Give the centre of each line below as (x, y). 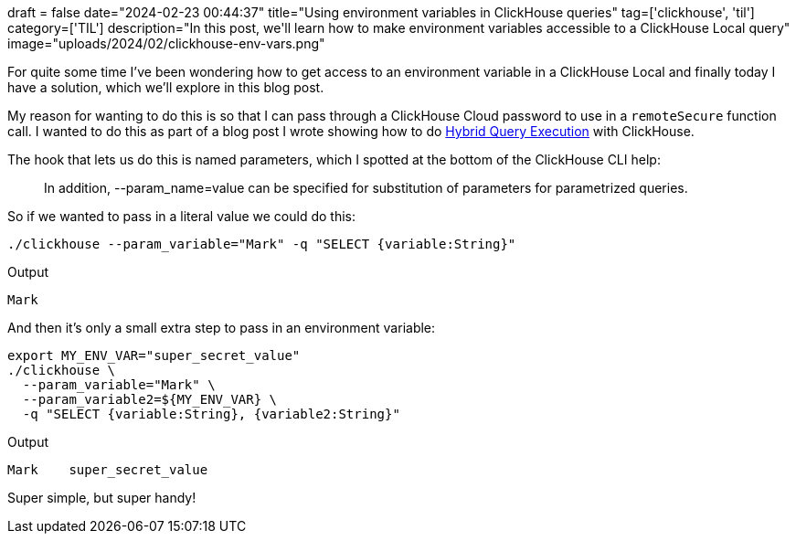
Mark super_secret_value (108, 470)
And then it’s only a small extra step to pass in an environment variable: (222, 328)
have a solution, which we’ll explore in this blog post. (166, 87)
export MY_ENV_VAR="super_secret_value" (154, 355)
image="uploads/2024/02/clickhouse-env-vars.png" (166, 43)
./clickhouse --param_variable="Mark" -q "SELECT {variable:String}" (262, 244)
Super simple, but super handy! (102, 498)
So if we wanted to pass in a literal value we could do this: (182, 216)
